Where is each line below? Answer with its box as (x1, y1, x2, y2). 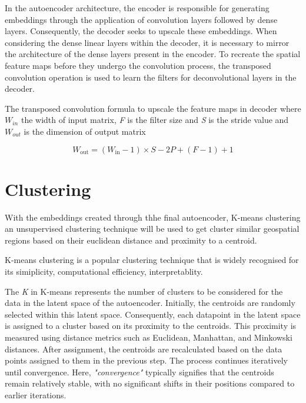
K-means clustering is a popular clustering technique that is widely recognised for (5, 254, 299, 266)
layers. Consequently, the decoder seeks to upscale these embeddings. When (5, 25, 277, 37)
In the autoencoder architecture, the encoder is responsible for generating (5, 2, 270, 14)
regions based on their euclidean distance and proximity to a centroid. (5, 234, 257, 246)
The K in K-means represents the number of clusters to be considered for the (5, 285, 283, 297)
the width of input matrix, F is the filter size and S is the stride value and (21, 114, 289, 126)
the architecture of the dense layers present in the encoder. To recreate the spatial (5, 48, 301, 60)
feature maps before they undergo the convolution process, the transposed (5, 59, 271, 71)
